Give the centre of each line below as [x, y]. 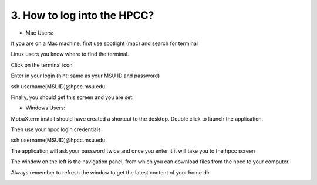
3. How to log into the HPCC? [82, 15]
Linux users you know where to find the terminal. [70, 54]
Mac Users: [40, 33]
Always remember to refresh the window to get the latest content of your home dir [110, 172]
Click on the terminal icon [42, 65]
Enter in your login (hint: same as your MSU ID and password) [85, 76]
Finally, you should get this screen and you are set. [72, 97]
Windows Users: [45, 108]
